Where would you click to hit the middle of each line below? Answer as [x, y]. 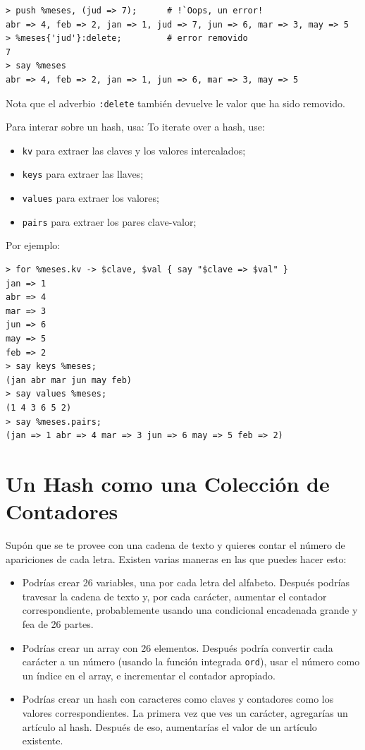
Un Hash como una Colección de [168, 483]
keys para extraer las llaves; [83, 174]
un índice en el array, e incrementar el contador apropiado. [149, 675]
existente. [43, 740]
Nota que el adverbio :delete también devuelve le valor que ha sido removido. [175, 103]
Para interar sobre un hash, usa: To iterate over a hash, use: [135, 127]
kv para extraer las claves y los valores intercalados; [134, 150]
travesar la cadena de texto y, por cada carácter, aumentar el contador [174, 596]
